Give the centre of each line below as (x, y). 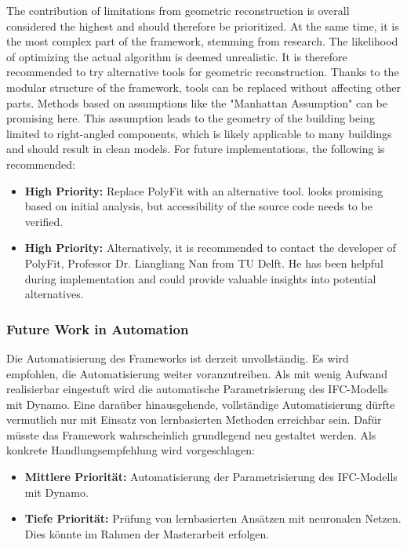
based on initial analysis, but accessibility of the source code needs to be (198, 206)
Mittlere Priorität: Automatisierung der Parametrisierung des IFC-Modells (211, 477)
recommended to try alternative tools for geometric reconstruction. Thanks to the (203, 72)
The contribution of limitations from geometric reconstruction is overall (178, 10)
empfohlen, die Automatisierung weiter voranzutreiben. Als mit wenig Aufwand (197, 373)
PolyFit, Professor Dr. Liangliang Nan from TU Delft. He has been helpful (204, 263)
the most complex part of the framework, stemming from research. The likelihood (202, 41)
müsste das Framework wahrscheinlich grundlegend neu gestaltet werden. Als (191, 434)
